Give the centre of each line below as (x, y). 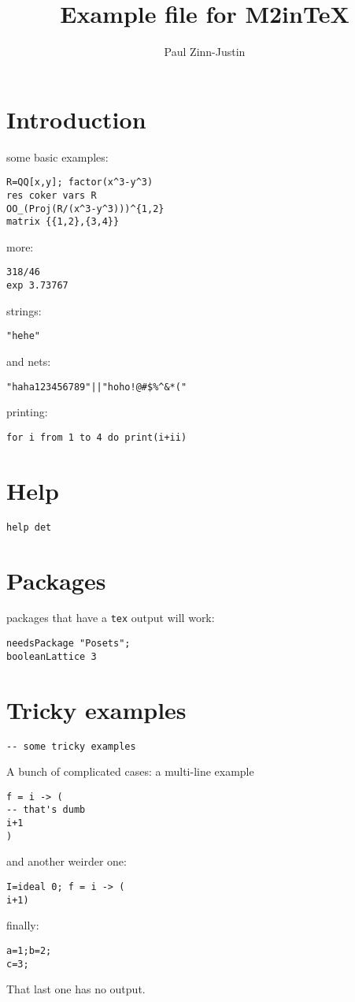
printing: (27, 412)
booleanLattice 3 (52, 656)
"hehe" (23, 336)
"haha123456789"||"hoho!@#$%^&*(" (97, 387)
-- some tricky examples (71, 746)
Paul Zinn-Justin (205, 52)
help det (29, 527)
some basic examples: (57, 156)
